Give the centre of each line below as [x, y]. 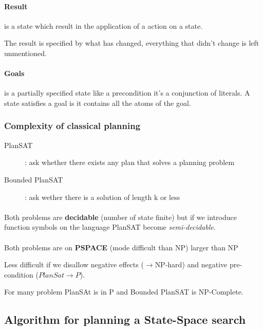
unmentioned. [25, 53]
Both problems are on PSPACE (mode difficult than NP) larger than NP [121, 247]
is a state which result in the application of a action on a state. [104, 25]
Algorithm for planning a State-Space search [125, 319]
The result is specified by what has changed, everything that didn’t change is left [132, 43]
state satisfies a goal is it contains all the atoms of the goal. [98, 103]
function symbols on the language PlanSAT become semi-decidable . [110, 227]
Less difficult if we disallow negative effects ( [74, 264]
